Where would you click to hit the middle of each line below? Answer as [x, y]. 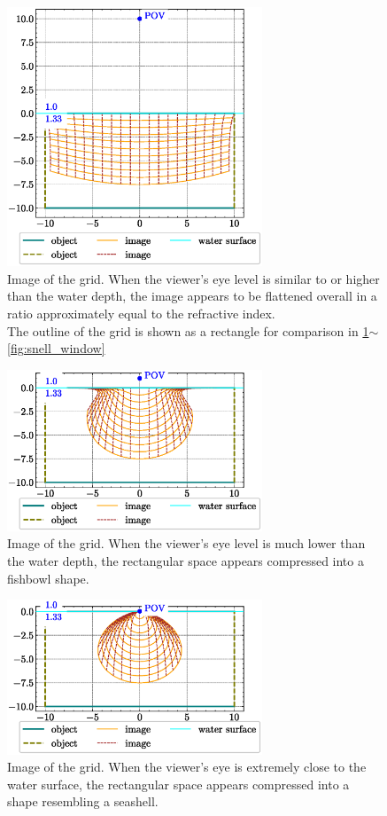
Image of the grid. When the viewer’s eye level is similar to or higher [193, 278]
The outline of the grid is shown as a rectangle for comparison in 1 [188, 330]
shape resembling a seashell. [83, 801]
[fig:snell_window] [56, 348]
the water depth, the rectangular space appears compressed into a [186, 561]
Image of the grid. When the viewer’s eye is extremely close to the [187, 767]
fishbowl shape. [48, 578]
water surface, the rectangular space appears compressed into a [178, 784]
